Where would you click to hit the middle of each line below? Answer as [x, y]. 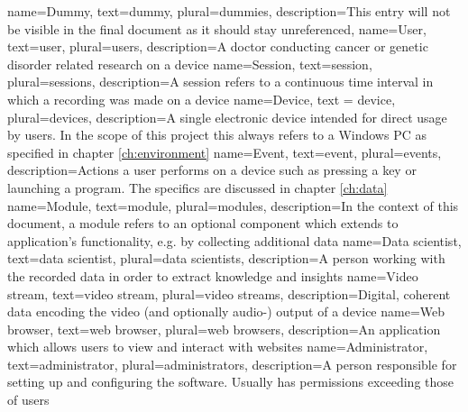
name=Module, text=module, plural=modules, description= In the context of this [233, 205]
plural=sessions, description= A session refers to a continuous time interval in [220, 82]
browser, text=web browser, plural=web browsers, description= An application [224, 329]
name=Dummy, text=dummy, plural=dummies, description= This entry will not [229, 11]
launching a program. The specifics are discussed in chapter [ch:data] [197, 187]
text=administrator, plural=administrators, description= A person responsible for [232, 364]
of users [28, 400]
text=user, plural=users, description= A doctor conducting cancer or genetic [218, 46]
